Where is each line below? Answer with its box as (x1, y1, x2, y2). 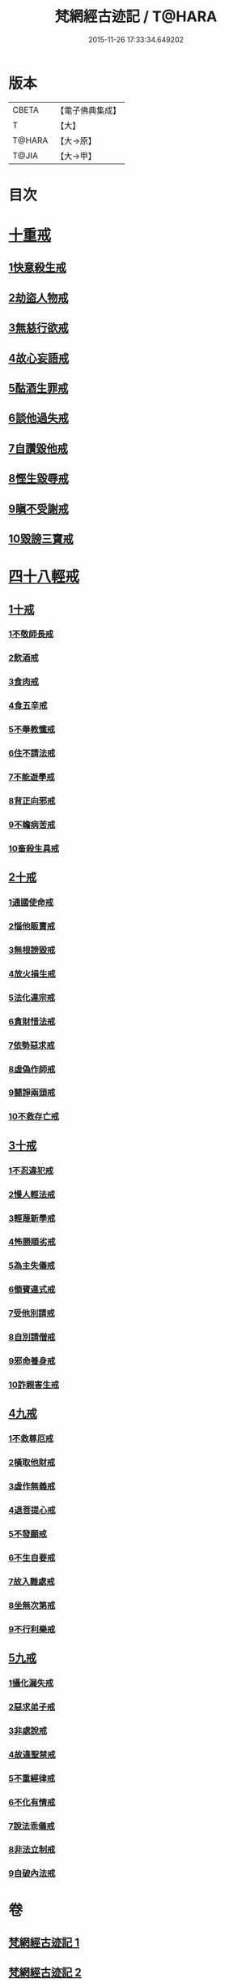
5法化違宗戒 (8, 992, 55, 1003)
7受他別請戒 (8, 1308, 55, 1319)
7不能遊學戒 (8, 772, 55, 782)
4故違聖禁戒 (8, 1748, 56, 1760)
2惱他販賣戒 (8, 920, 56, 932)
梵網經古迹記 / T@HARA (54, 7, 218, 26)
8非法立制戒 (8, 1844, 56, 1856)
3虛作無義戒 (8, 1481, 56, 1492)
